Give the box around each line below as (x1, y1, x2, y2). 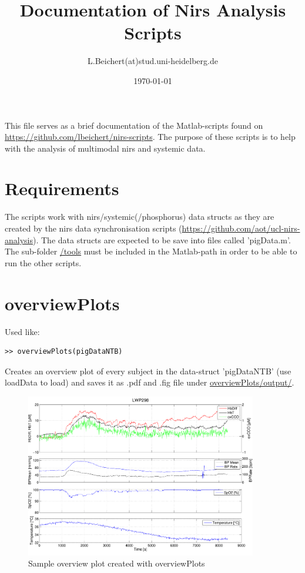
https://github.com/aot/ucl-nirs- (182, 222, 300, 234)
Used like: (5, 325, 40, 337)
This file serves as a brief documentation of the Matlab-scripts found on (5, 119, 263, 131)
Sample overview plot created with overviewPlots (28, 557, 205, 569)
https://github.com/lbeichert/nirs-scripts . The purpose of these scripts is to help (5, 130, 296, 143)
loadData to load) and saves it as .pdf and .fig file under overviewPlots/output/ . (5, 376, 294, 388)
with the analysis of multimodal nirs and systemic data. (5, 142, 206, 154)
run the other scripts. (5, 256, 82, 269)
